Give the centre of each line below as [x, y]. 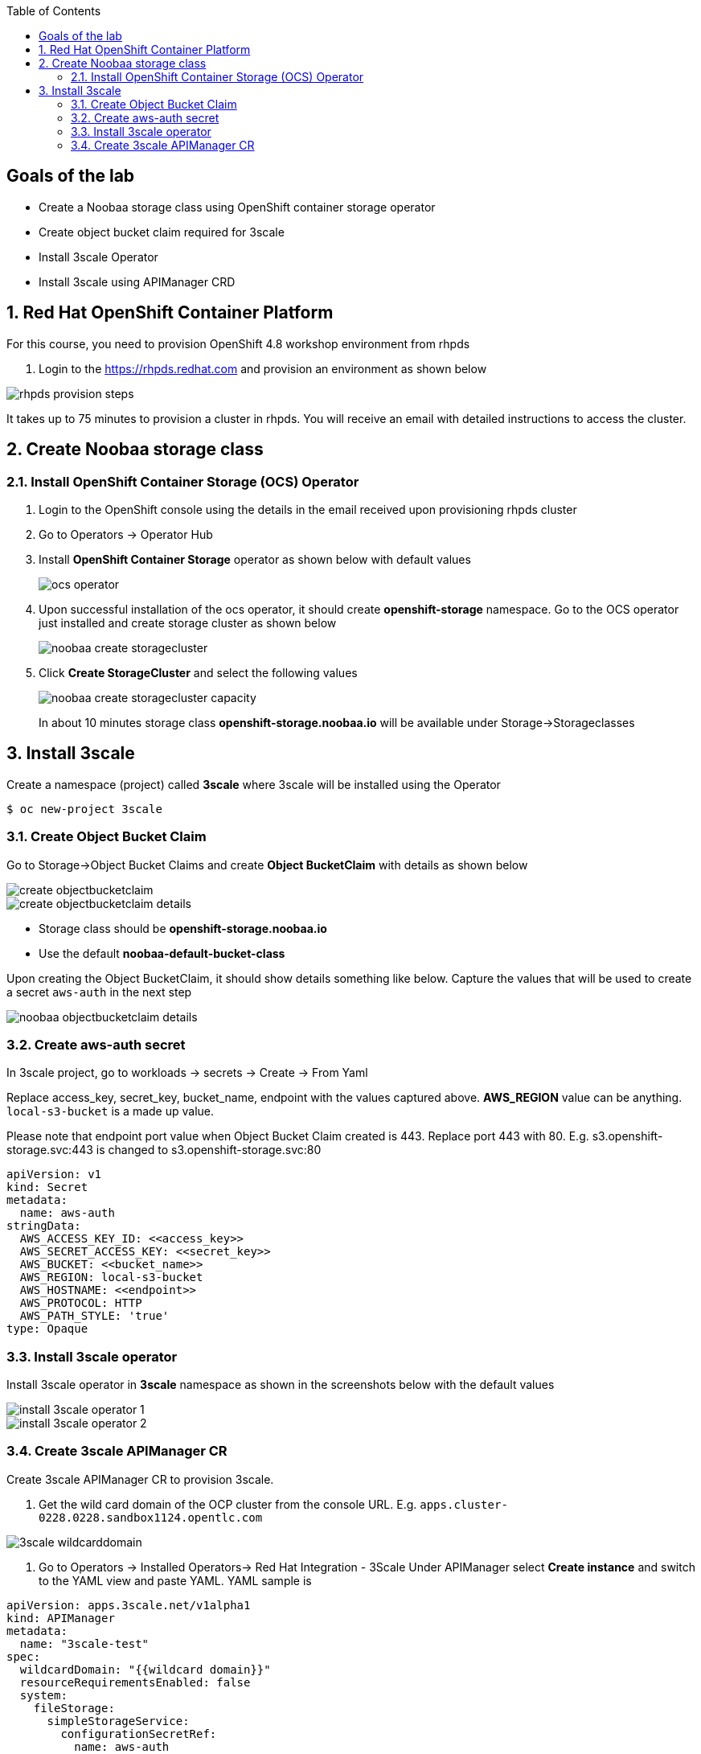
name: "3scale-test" [84, 1643]
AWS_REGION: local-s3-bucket [111, 1278]
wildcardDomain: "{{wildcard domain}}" [145, 1669]
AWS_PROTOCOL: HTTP [81, 1303]
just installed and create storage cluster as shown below [188, 622]
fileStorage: [74, 1708]
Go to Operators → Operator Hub [126, 534]
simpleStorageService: [118, 1721]
